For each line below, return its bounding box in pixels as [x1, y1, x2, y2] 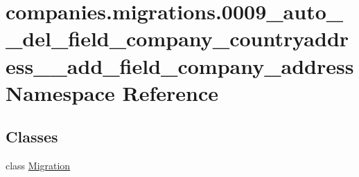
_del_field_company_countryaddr [6, 24, 349, 53]
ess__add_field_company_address [6, 51, 354, 80]
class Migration [6, 158, 71, 173]
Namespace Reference [6, 78, 218, 106]
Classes [6, 126, 58, 147]
